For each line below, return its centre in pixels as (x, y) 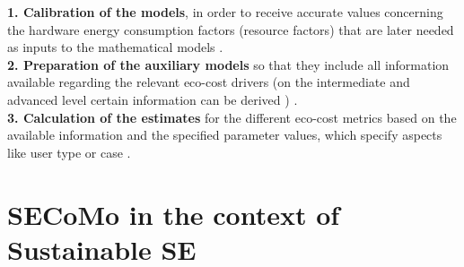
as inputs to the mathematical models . (115, 47)
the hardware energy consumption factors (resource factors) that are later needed (231, 29)
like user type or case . (69, 152)
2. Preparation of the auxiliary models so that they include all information (228, 64)
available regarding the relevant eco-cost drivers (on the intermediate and (209, 82)
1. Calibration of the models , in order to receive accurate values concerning (225, 12)
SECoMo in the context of (174, 214)
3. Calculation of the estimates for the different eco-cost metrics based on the (232, 117)
